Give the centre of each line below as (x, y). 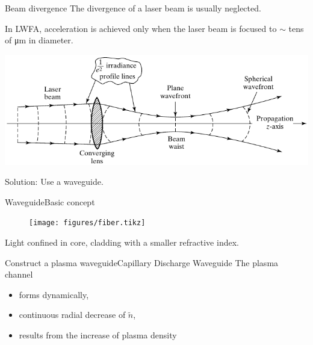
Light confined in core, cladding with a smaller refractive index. (122, 242)
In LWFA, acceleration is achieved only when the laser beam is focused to (141, 28)
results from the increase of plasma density (98, 334)
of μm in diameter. (39, 40)
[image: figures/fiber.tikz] (87, 223)
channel (19, 274)
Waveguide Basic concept (50, 201)
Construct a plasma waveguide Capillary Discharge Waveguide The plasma (142, 262)
